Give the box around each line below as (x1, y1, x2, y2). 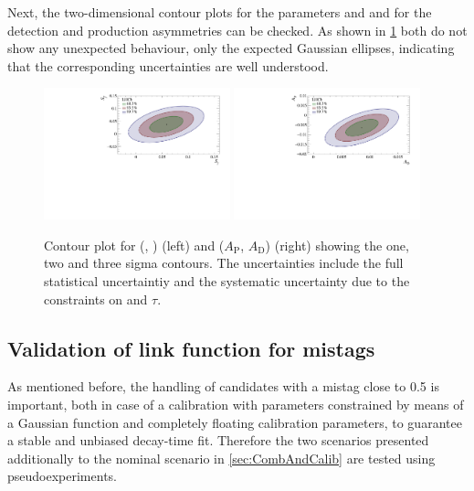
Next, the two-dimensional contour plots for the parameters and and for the (7, 3, 432, 21)
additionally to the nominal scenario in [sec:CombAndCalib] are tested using (7, 448, 436, 467)
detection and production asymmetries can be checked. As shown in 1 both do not (7, 20, 468, 39)
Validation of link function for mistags (7, 334, 375, 362)
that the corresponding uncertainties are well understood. (7, 56, 329, 75)
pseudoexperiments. (7, 466, 117, 486)
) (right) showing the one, (265, 235, 409, 254)
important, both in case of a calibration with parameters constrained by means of (7, 394, 464, 413)
